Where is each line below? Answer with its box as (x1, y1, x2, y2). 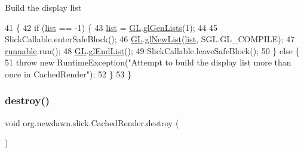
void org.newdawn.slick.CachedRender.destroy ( (5, 116, 179, 129)
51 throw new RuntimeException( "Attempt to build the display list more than (5, 56, 291, 68)
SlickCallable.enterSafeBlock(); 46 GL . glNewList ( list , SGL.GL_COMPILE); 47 (5, 33, 295, 45)
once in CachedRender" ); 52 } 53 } (5, 67, 131, 80)
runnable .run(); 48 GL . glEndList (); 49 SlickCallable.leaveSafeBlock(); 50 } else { (5, 44, 300, 57)
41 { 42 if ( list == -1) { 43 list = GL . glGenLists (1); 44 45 (5, 21, 217, 33)
